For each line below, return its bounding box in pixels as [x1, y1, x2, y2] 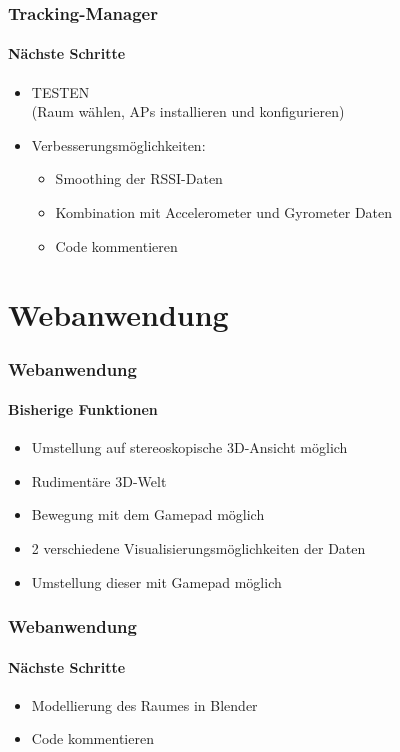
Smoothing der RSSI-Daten [55, 168, 223, 189]
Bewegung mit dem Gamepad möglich [31, 504, 265, 525]
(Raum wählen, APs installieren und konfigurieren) [31, 101, 345, 122]
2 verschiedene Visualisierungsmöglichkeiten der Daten [31, 538, 366, 558]
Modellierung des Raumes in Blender [31, 694, 258, 715]
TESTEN [31, 81, 90, 102]
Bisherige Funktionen [8, 399, 158, 420]
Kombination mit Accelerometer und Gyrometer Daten [55, 202, 393, 223]
